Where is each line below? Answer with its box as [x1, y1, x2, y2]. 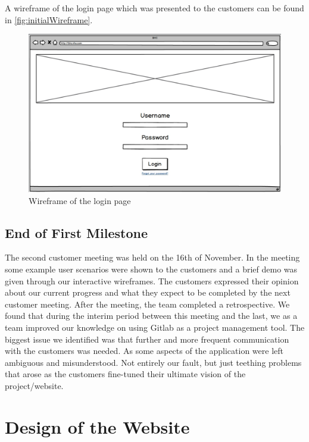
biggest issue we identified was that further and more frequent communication [5, 333, 289, 345]
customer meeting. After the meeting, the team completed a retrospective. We [5, 297, 290, 310]
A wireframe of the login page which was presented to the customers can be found [5, 2, 304, 14]
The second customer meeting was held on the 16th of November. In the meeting [5, 251, 300, 264]
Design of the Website [5, 414, 190, 438]
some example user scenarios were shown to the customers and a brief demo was [5, 263, 298, 275]
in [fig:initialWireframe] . [5, 13, 93, 26]
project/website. [5, 379, 64, 391]
